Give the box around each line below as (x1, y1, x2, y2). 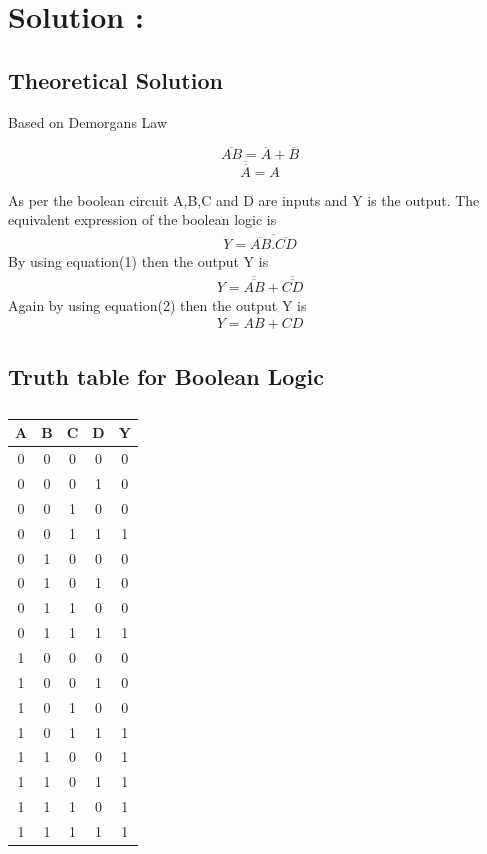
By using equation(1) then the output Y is (8, 251, 269, 272)
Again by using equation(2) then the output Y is (8, 294, 307, 315)
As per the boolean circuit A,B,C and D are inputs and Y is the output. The (8, 189, 480, 210)
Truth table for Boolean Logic (8, 360, 324, 391)
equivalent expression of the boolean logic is (8, 209, 277, 230)
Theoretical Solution (8, 64, 223, 95)
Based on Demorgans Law (8, 111, 168, 132)
